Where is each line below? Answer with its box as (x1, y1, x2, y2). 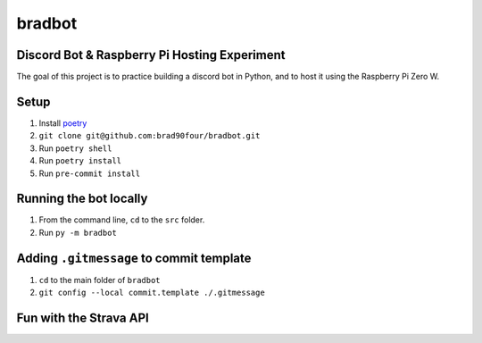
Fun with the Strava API (16, 310, 149, 325)
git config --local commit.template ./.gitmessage (38, 288, 265, 298)
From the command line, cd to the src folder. (38, 214, 205, 225)
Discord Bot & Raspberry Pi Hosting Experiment (16, 47, 286, 63)
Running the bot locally (16, 191, 148, 206)
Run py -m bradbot (38, 227, 118, 238)
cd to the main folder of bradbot (38, 274, 161, 285)
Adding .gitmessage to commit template (16, 250, 252, 265)
